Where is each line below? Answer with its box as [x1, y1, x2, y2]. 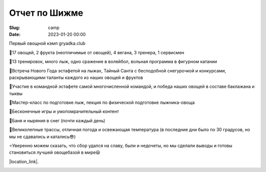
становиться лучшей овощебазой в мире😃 [9, 149, 100, 155]
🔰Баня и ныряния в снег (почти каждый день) [9, 117, 105, 123]
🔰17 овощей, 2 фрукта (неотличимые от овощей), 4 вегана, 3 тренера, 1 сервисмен [9, 49, 185, 55]
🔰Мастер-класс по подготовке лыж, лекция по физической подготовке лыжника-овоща [9, 100, 195, 105]
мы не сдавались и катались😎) [9, 134, 76, 139]
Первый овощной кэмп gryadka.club [9, 40, 86, 46]
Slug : [9, 25, 21, 31]
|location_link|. [9, 158, 39, 165]
